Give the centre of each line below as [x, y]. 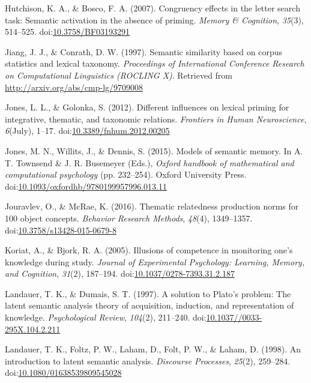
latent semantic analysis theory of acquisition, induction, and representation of [149, 305]
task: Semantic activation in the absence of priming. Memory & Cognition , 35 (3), [154, 20]
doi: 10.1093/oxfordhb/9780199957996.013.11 [86, 186]
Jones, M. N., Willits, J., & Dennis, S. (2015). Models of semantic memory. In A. [154, 150]
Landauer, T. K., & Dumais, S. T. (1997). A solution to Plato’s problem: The [148, 293]
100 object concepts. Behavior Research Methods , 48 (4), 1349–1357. [129, 218]
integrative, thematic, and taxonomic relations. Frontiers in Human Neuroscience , [156, 119]
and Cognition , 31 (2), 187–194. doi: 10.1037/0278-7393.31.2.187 [120, 273]
